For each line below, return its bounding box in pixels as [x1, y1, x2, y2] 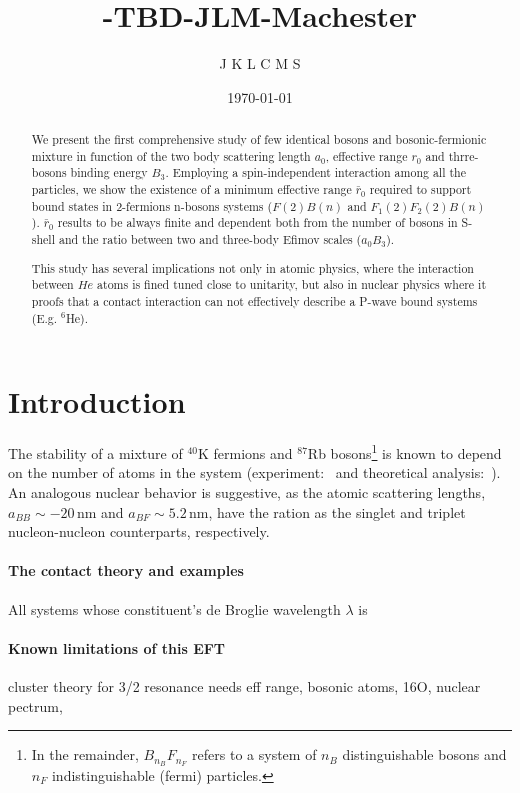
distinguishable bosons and [342, 744, 507, 765]
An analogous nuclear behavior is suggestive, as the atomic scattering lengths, [8, 482, 486, 502]
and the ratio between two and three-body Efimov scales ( [58, 231, 362, 248]
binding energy [70, 164, 148, 181]
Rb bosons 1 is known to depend [307, 440, 502, 463]
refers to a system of [192, 744, 317, 765]
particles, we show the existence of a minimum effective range [31, 181, 352, 198]
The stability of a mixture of [8, 442, 183, 463]
